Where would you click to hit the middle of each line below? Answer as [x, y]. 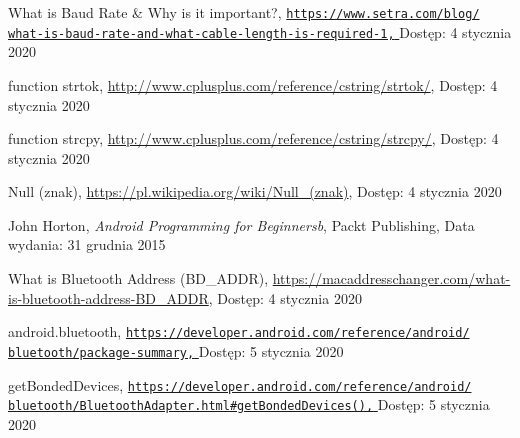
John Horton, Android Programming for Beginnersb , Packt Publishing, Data [241, 224]
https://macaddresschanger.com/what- [391, 278]
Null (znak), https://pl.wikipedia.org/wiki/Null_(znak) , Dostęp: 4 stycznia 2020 [255, 191]
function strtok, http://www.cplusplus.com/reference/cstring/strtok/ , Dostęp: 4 [253, 84]
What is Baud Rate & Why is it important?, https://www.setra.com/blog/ [244, 12]
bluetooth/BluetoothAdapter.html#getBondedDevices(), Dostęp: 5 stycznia [249, 404]
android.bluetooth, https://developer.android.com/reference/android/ [239, 331]
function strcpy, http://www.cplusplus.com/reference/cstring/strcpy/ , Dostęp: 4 [253, 138]
